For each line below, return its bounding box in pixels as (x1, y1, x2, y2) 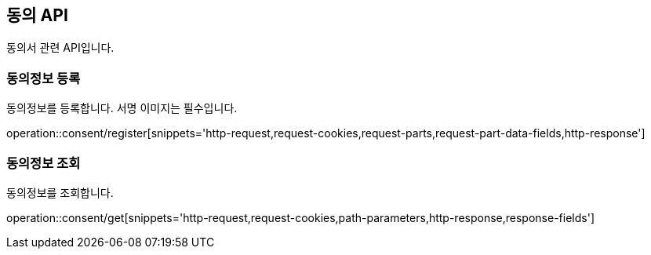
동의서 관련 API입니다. (6, 41, 115, 55)
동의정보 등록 (6, 70, 81, 86)
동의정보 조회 (6, 155, 81, 171)
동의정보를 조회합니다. (6, 185, 114, 199)
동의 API (6, 5, 68, 25)
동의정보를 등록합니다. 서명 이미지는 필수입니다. (6, 101, 238, 115)
